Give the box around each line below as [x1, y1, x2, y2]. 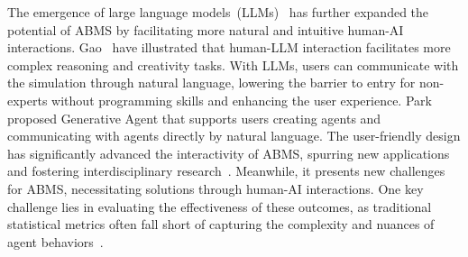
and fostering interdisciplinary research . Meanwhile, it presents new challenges [7, 161, 445, 180]
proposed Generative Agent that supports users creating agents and [7, 108, 381, 127]
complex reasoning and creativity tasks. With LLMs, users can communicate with [7, 55, 459, 74]
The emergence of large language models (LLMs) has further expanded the [7, 3, 429, 21]
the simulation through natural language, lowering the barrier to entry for [7, 73, 416, 92]
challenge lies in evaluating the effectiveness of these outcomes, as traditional [7, 197, 432, 216]
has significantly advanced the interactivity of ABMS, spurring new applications [7, 143, 450, 162]
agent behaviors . [7, 232, 104, 251]
